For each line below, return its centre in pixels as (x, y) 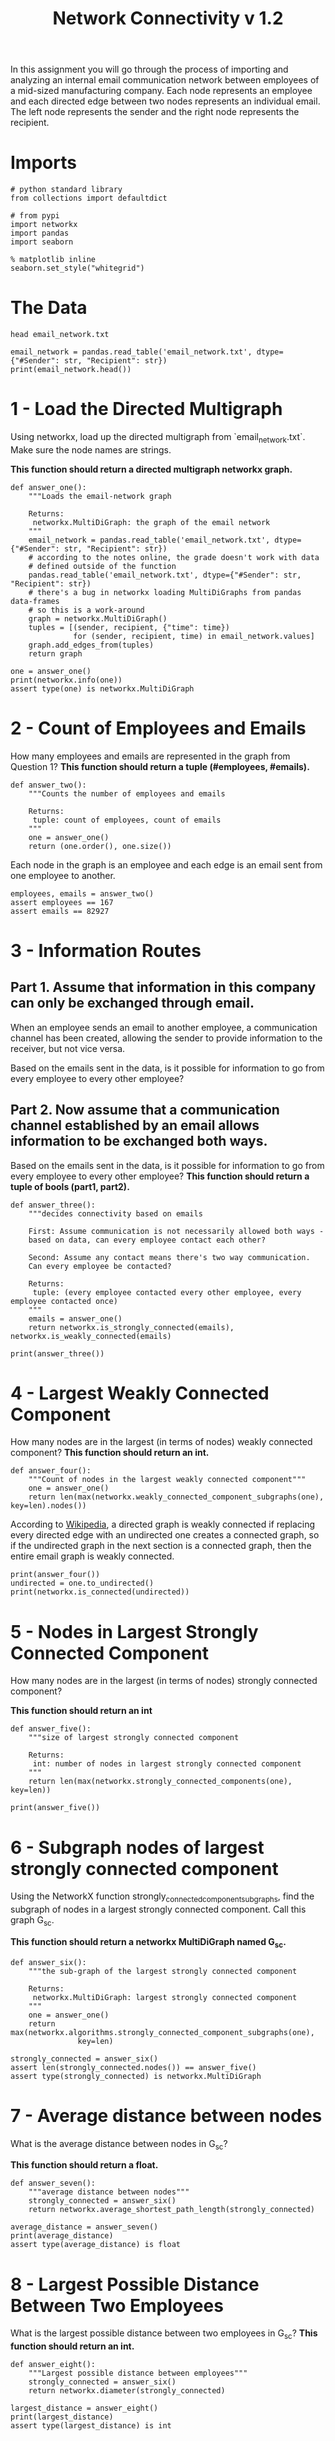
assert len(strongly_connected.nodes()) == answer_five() (133, 2067)
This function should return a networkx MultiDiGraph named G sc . (148, 1942)
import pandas (40, 233)
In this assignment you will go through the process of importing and (149, 69)
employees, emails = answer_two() (82, 893)
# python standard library (66, 190)
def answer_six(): (48, 1962)
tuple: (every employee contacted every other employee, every (167, 1292)
